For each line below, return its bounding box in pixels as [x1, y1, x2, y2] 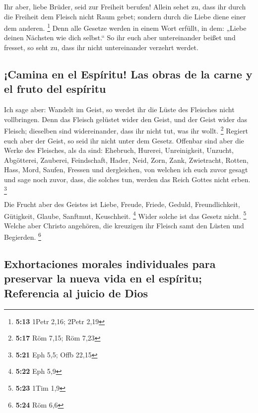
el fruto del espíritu [4, 81, 106, 96]
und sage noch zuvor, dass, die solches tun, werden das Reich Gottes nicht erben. [4, 174, 251, 185]
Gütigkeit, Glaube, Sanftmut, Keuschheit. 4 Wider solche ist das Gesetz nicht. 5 [4, 209, 247, 221]
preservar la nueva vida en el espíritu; [4, 271, 202, 286]
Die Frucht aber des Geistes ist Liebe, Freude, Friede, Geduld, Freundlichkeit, [4, 199, 240, 209]
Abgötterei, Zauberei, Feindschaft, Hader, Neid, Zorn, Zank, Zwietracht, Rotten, [4, 154, 249, 165]
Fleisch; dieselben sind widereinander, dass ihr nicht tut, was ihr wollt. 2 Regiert [4, 124, 248, 136]
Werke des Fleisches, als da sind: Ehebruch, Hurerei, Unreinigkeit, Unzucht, [4, 145, 234, 155]
